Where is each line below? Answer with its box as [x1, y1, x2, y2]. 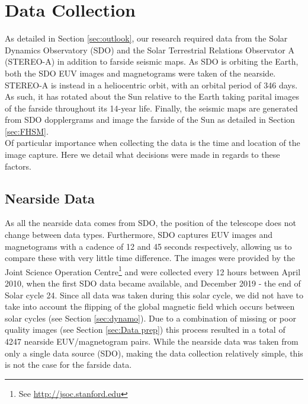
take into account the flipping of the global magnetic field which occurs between [5, 300, 295, 313]
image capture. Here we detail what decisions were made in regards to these [5, 148, 280, 161]
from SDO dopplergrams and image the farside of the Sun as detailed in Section [5, 113, 295, 126]
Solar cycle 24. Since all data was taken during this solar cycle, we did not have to [5, 288, 303, 301]
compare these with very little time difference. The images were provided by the [5, 252, 295, 264]
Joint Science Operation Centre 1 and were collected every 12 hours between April [5, 263, 301, 278]
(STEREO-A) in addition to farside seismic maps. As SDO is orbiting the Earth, [5, 55, 299, 68]
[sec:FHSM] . [5, 125, 49, 137]
